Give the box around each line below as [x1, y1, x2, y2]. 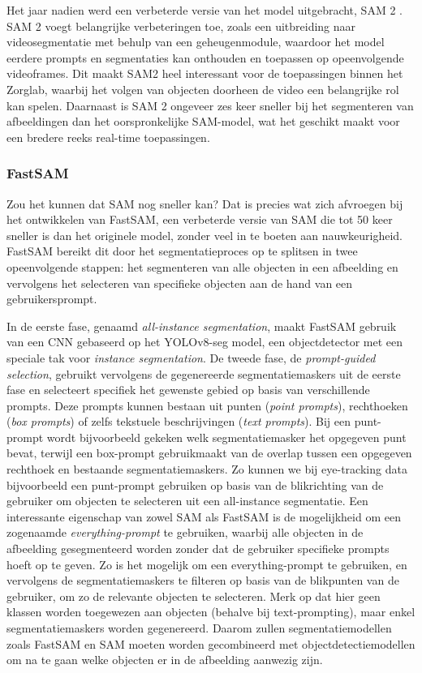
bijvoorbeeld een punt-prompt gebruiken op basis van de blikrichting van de [6, 476, 384, 493]
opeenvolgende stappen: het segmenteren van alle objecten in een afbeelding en [6, 258, 398, 275]
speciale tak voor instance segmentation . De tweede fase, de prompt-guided [6, 349, 376, 366]
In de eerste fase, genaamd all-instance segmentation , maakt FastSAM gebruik [6, 317, 397, 334]
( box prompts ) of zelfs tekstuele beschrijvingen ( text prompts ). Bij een [6, 413, 351, 430]
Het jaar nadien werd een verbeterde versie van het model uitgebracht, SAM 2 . [6, 2, 403, 18]
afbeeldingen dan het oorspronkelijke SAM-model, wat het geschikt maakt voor [6, 113, 400, 130]
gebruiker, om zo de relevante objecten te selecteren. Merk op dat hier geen [6, 587, 381, 604]
